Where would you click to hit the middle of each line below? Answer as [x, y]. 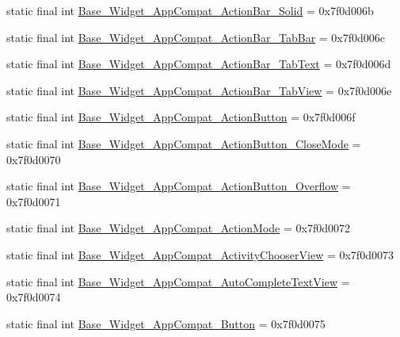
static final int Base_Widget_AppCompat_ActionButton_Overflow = [179, 186]
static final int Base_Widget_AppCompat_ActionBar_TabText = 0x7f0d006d [199, 64]
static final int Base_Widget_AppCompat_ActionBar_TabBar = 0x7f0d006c [196, 37]
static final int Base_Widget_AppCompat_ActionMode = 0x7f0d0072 [179, 228]
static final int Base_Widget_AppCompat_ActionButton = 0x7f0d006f [181, 117]
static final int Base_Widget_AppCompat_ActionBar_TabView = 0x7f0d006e [199, 90]
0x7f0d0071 [34, 201]
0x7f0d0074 [34, 297]
